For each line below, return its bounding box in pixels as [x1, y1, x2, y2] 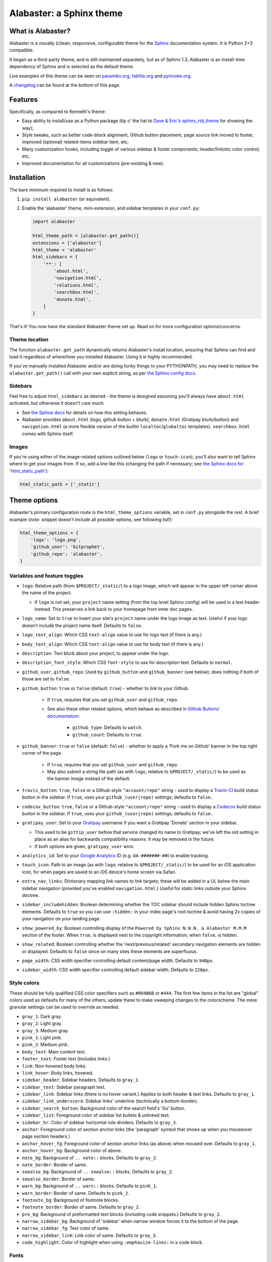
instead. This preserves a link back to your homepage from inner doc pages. [34, 606, 193, 612]
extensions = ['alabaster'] [32, 240, 102, 246]
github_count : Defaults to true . [72, 731, 143, 738]
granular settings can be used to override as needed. [9, 1004, 119, 1010]
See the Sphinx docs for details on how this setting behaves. [22, 409, 148, 415]
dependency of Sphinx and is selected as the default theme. [9, 64, 134, 70]
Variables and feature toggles [9, 572, 84, 579]
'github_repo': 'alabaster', [30, 551, 103, 557]
